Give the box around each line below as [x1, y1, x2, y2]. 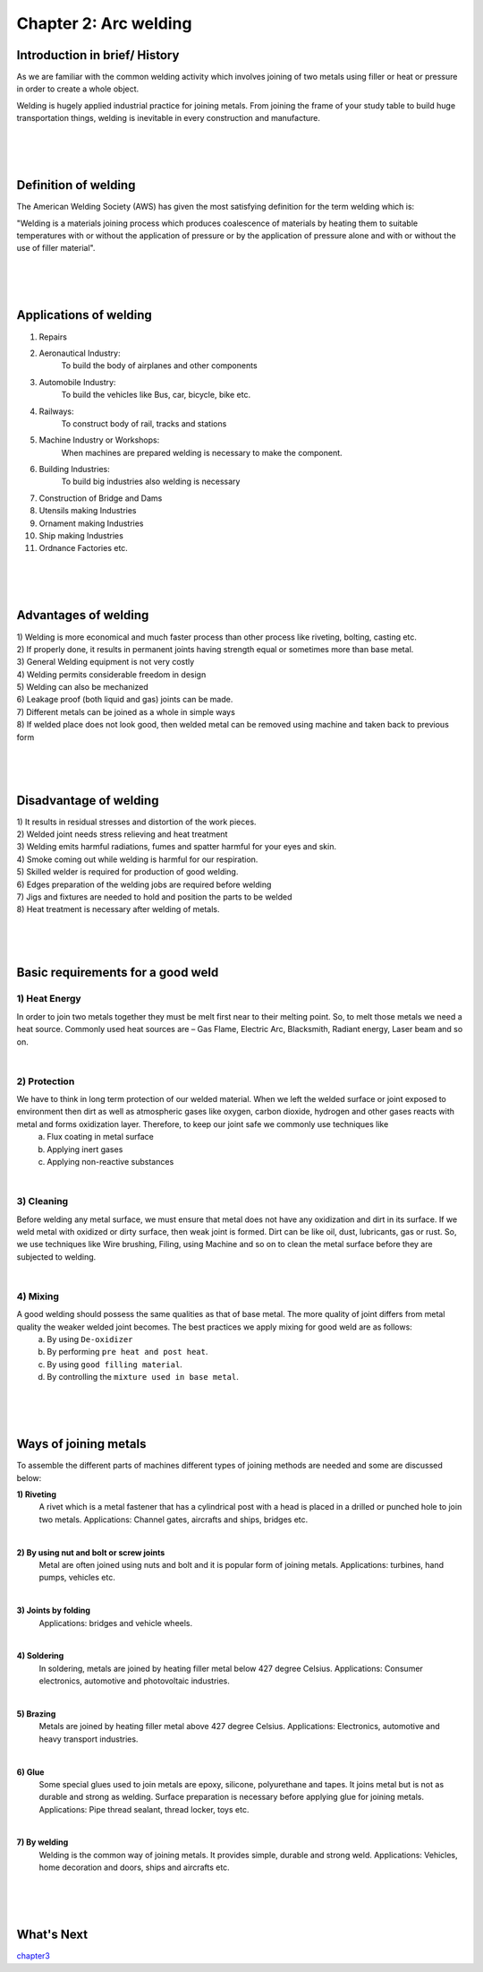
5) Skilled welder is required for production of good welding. [16, 866, 239, 877]
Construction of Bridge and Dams [38, 493, 163, 504]
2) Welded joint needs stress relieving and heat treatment [16, 829, 228, 840]
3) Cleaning [16, 1195, 69, 1208]
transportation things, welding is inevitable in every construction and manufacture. [16, 113, 321, 124]
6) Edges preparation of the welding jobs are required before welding [16, 879, 272, 890]
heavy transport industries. [38, 1734, 139, 1744]
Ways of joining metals [16, 1436, 147, 1451]
